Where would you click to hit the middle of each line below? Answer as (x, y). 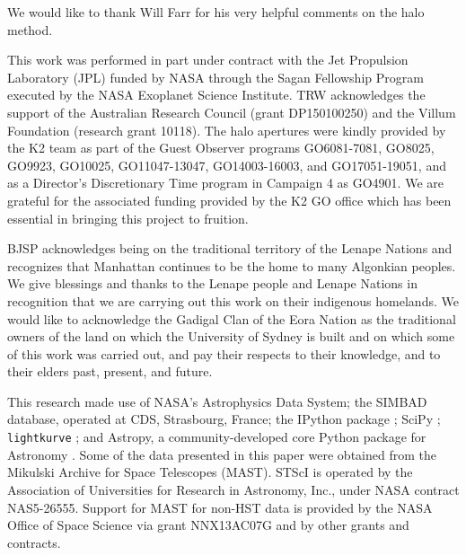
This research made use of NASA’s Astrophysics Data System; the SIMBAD (217, 401)
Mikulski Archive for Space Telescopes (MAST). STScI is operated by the (210, 472)
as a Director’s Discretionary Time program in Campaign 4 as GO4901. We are (225, 183)
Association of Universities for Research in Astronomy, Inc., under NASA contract (233, 489)
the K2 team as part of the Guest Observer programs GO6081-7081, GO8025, (221, 148)
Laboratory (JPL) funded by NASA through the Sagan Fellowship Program (215, 77)
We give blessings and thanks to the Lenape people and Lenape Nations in (212, 283)
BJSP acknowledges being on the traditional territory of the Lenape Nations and (230, 248)
